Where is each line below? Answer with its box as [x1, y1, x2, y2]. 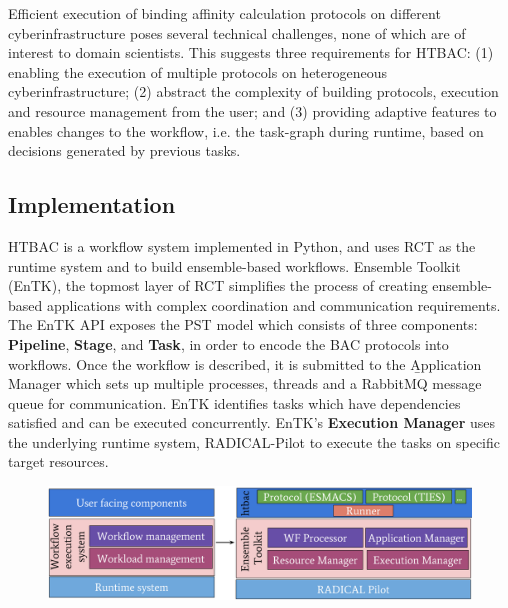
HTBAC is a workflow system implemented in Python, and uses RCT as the [8, 235, 476, 256]
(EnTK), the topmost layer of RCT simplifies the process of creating [8, 275, 428, 296]
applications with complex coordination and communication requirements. [46, 294, 501, 315]
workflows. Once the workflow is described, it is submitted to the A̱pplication [8, 353, 482, 374]
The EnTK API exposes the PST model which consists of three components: [8, 314, 478, 335]
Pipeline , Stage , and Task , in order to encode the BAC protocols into [8, 333, 449, 354]
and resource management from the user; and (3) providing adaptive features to [8, 100, 497, 121]
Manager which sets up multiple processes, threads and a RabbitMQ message [8, 373, 482, 394]
